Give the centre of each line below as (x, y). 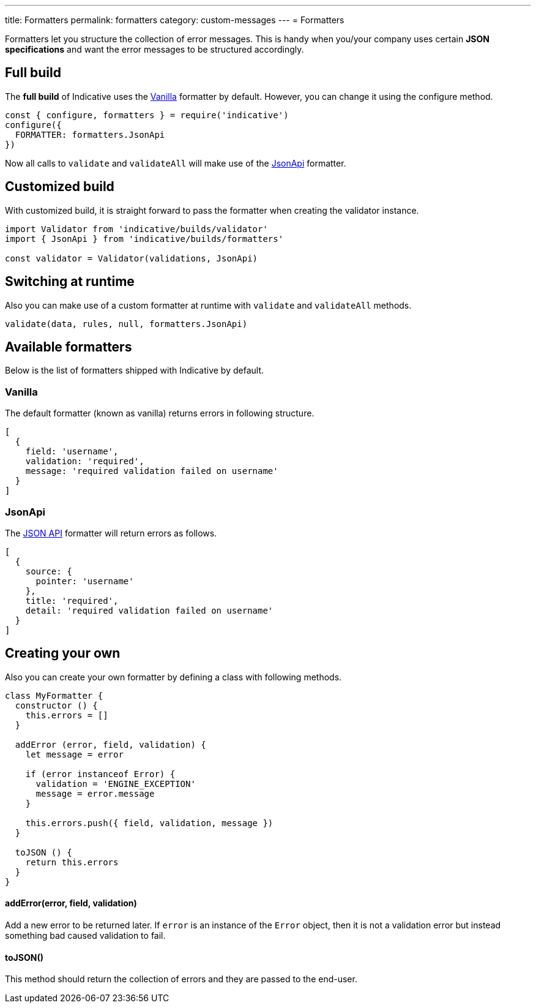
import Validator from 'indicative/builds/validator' (136, 229)
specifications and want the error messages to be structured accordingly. (154, 49)
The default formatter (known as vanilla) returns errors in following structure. (160, 413)
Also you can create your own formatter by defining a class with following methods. (173, 677)
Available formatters (69, 347)
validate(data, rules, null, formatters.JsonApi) (126, 324)
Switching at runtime (70, 282)
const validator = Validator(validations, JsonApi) (132, 258)
